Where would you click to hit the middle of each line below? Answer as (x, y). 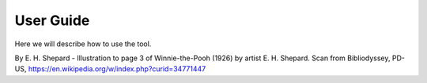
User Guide (52, 20)
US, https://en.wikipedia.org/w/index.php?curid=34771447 (110, 69)
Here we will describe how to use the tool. (83, 44)
